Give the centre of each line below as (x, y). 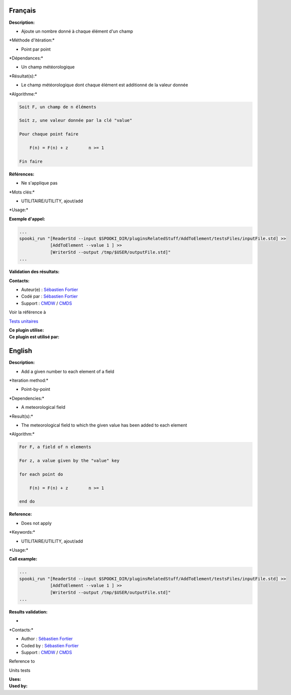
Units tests (20, 670)
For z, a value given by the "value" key (69, 461)
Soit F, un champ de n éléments (58, 107)
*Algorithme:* (23, 94)
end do (27, 502)
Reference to (22, 661)
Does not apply (36, 523)
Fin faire (31, 161)
